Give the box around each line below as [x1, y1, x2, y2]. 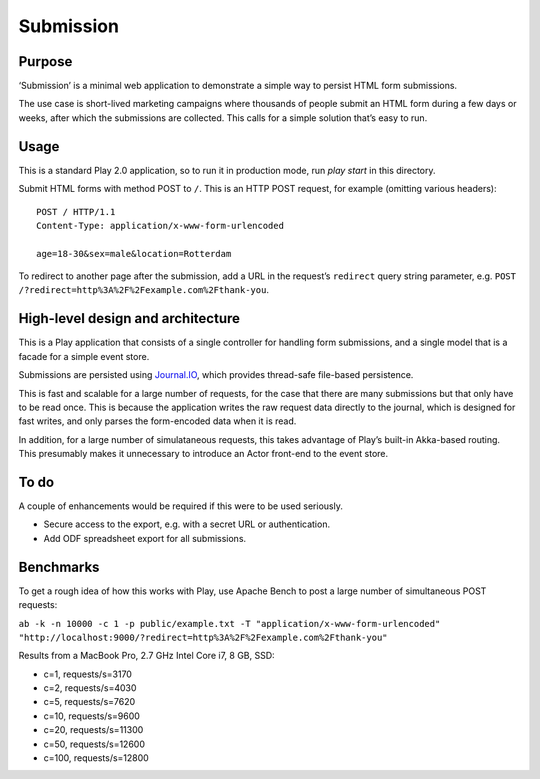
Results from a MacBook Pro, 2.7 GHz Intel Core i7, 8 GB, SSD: [18, 650, 275, 662]
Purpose [18, 53, 73, 70]
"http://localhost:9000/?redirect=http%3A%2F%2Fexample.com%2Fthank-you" [18, 631, 389, 643]
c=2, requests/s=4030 [43, 682, 137, 694]
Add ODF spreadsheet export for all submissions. [43, 532, 247, 544]
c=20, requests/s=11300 [43, 724, 144, 736]
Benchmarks [18, 558, 100, 575]
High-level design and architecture [18, 310, 240, 327]
